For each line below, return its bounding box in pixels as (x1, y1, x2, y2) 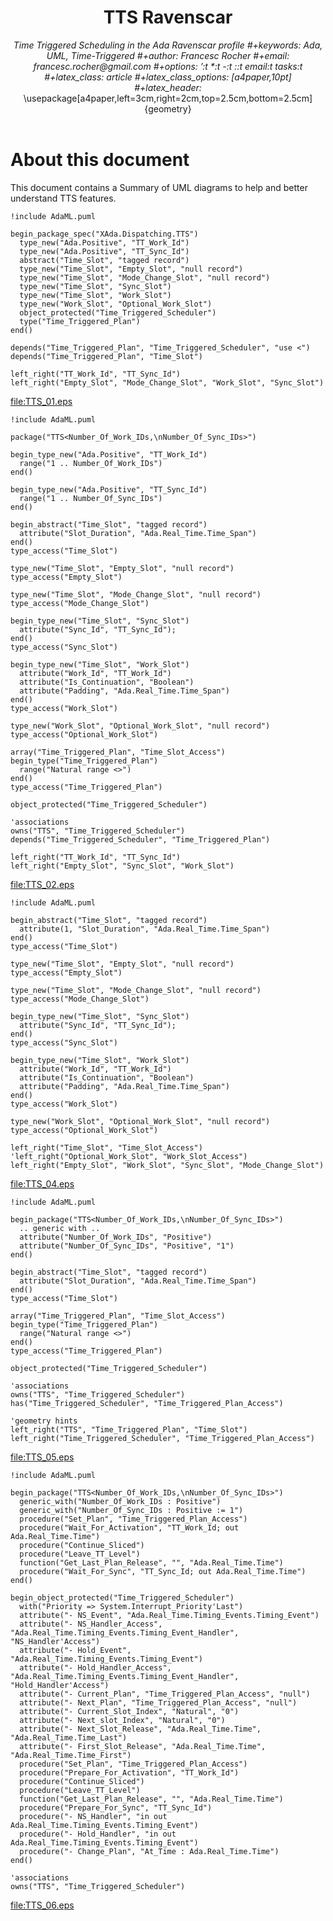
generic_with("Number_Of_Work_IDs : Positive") (19, 1496, 222, 1506)
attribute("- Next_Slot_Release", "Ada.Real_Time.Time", (19, 1724, 262, 1734)
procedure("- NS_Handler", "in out (19, 1811, 168, 1821)
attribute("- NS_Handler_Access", (19, 1619, 163, 1629)
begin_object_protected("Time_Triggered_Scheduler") (10, 1592, 235, 1603)
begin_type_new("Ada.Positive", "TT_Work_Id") (10, 449, 208, 460)
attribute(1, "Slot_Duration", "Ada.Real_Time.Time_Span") (19, 924, 271, 934)
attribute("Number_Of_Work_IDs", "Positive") (19, 1232, 213, 1242)
